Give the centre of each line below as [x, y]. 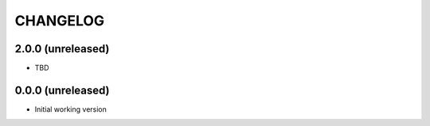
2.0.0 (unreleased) [62, 49]
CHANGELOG [60, 21]
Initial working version [71, 109]
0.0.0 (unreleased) [63, 90]
